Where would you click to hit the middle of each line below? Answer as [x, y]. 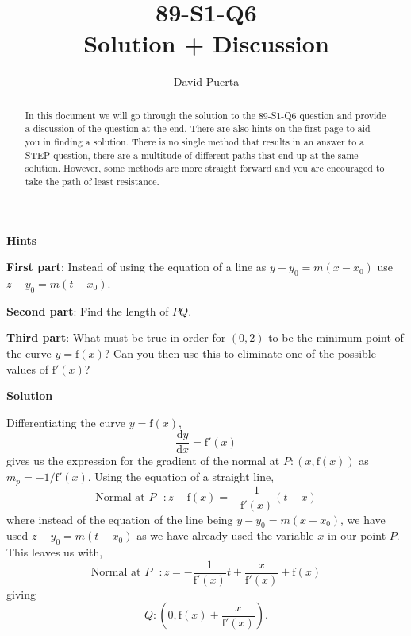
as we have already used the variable [225, 535]
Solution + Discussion [206, 43]
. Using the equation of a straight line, [181, 477]
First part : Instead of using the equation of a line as [136, 267]
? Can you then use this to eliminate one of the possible [240, 353]
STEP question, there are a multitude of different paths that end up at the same [192, 155]
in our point [357, 535]
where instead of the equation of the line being [120, 519]
